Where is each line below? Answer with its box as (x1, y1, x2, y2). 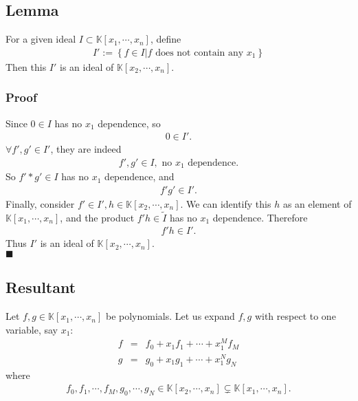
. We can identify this (180, 196, 271, 210)
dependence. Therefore (212, 210, 308, 224)
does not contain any (155, 47, 244, 58)
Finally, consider (5, 196, 75, 210)
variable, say (5, 322, 58, 336)
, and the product (60, 210, 135, 224)
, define (150, 32, 181, 46)
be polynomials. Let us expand (105, 309, 235, 323)
